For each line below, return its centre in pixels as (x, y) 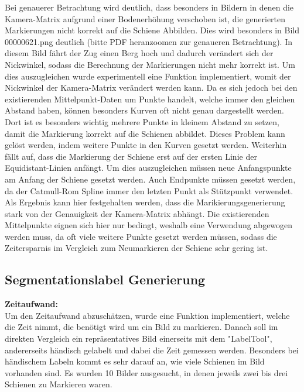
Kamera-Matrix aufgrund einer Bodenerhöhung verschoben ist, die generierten (145, 18)
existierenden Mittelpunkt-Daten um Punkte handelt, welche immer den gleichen (150, 99)
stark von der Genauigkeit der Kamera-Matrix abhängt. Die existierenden (137, 213)
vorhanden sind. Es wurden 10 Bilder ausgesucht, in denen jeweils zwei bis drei (146, 372)
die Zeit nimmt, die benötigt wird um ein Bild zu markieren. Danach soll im (141, 327)
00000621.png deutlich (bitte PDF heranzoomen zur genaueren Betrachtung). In (148, 41)
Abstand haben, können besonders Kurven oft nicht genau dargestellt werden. (144, 110)
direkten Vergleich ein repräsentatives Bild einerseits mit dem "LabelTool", (139, 338)
